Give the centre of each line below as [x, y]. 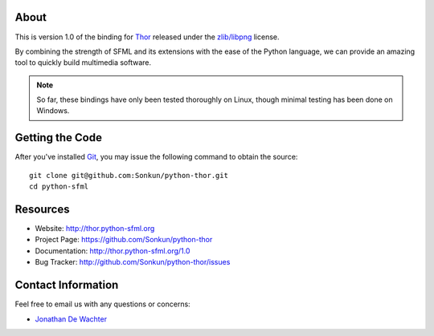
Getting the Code [58, 138]
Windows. [53, 111]
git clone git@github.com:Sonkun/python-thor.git [129, 175]
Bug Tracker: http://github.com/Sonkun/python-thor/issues [133, 262]
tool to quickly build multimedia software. [83, 63]
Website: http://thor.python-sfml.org [95, 229]
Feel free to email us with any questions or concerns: [102, 304]
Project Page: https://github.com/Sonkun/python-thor [124, 240]
